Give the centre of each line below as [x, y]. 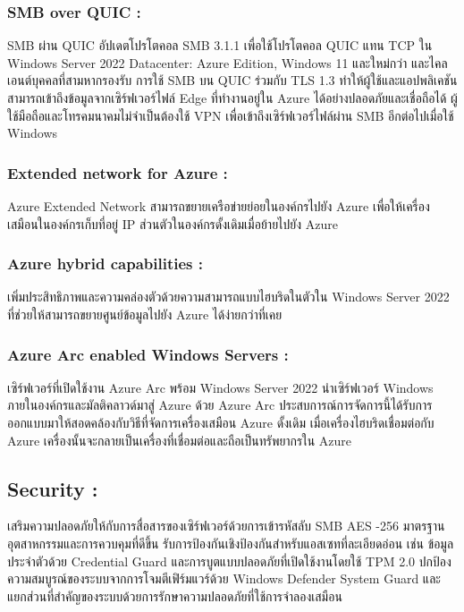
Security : [53, 488]
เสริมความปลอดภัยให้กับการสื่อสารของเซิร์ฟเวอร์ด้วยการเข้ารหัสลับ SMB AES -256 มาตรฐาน [226, 526]
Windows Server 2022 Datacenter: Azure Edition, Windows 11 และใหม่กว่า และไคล [228, 62]
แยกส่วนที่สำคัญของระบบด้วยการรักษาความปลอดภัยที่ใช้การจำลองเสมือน [175, 595]
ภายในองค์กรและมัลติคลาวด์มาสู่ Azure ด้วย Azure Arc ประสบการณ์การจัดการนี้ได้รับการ [220, 405]
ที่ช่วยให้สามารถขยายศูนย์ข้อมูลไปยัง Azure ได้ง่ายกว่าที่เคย [145, 314]
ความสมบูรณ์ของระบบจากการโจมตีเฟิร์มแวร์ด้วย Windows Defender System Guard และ [224, 578]
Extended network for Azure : [118, 172]
